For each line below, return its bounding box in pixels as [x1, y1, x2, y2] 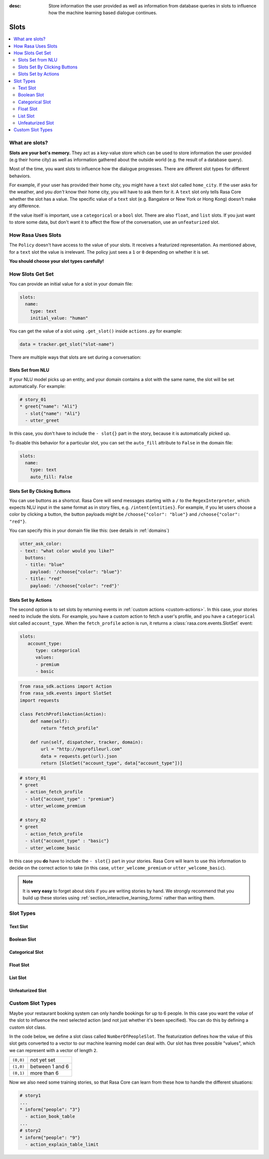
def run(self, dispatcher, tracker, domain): [30, 739, 143, 745]
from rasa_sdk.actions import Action [19, 683, 112, 689]
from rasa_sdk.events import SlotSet [19, 691, 112, 696]
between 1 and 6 [30, 1063, 69, 1070]
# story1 [19, 1093, 41, 1099]
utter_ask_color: [19, 541, 62, 547]
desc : [9, 3, 21, 8]
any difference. [9, 203, 40, 209]
